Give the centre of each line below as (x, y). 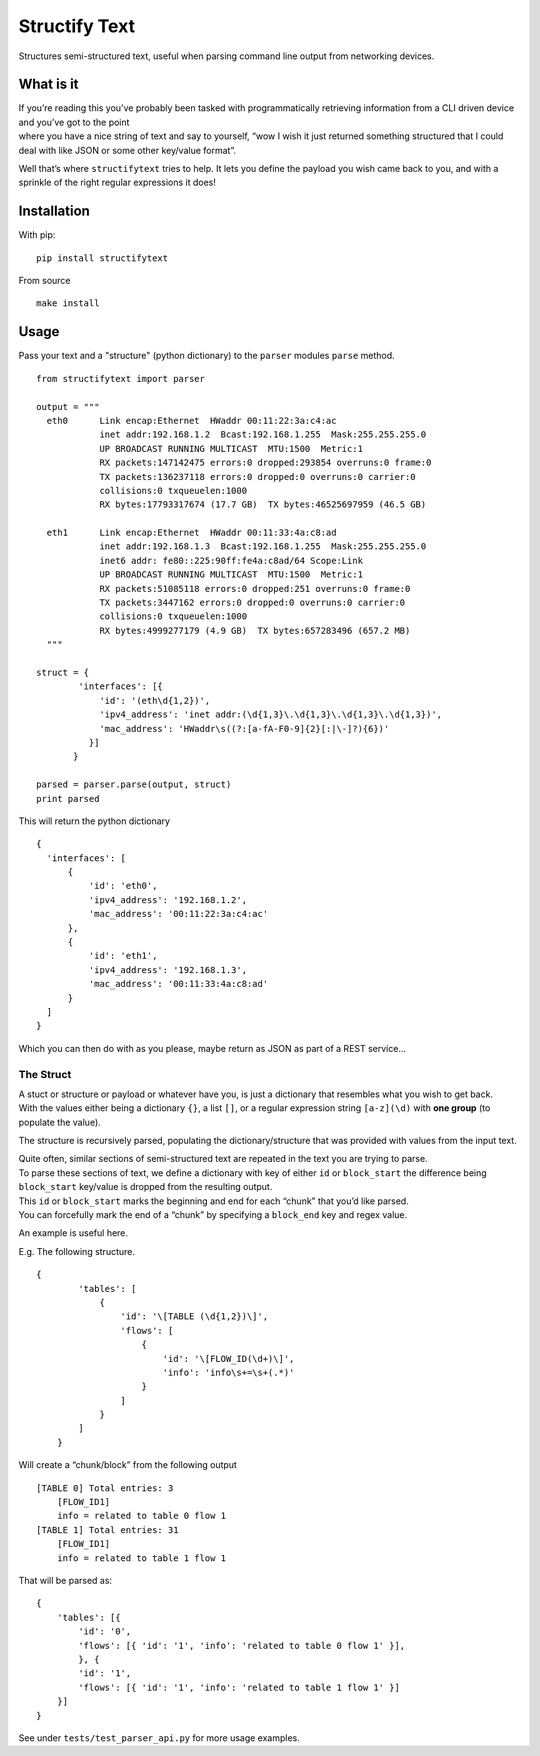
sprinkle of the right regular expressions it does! (117, 182)
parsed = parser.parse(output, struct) (134, 784)
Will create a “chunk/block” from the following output (127, 1465)
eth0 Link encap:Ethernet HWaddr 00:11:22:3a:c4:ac (191, 420)
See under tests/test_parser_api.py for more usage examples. (159, 1737)
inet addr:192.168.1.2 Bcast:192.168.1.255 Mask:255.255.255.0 (263, 434)
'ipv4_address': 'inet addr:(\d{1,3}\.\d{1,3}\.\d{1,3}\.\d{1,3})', (271, 714)
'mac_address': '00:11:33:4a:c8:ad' (178, 984)
